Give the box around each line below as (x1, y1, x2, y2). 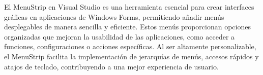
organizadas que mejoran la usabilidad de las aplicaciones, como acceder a (4, 31, 235, 42)
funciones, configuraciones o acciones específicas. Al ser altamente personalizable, (4, 41, 256, 52)
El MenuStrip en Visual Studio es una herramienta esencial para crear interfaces (4, 2, 254, 12)
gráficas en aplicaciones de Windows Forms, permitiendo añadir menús (4, 11, 224, 22)
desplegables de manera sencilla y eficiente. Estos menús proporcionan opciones (4, 21, 251, 32)
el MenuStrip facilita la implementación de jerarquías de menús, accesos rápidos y (4, 51, 259, 61)
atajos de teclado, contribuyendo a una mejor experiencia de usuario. (4, 61, 219, 71)
